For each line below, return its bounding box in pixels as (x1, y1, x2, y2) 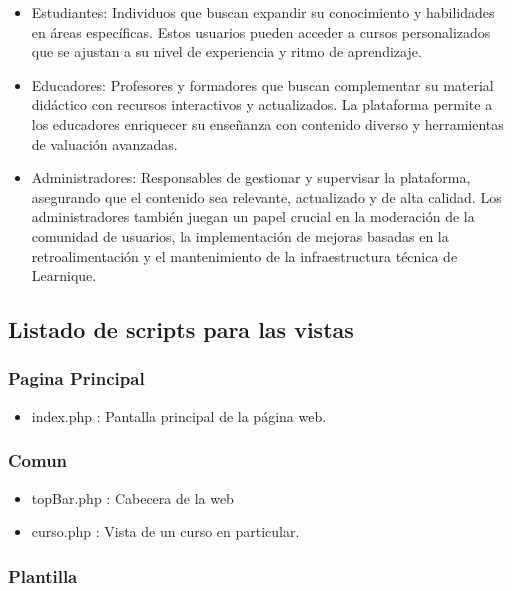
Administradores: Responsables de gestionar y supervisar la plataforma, (31, 167, 471, 188)
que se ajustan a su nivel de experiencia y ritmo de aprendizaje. (31, 41, 422, 62)
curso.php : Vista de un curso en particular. (31, 521, 300, 542)
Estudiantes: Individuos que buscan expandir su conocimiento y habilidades (31, 2, 495, 22)
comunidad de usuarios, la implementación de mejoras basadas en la (31, 225, 449, 246)
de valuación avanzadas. (31, 133, 178, 154)
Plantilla (8, 563, 78, 588)
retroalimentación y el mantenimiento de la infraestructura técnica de (31, 245, 458, 266)
